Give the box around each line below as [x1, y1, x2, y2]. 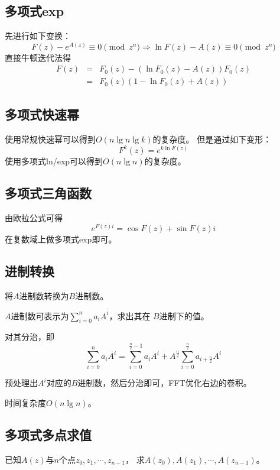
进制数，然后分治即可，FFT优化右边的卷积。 [77, 377, 252, 389]
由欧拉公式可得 [5, 211, 63, 223]
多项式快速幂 [5, 105, 79, 123]
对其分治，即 [5, 330, 54, 343]
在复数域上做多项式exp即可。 [5, 233, 117, 245]
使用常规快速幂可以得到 [5, 132, 96, 145]
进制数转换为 [19, 290, 69, 302]
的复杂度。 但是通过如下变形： [152, 132, 272, 145]
